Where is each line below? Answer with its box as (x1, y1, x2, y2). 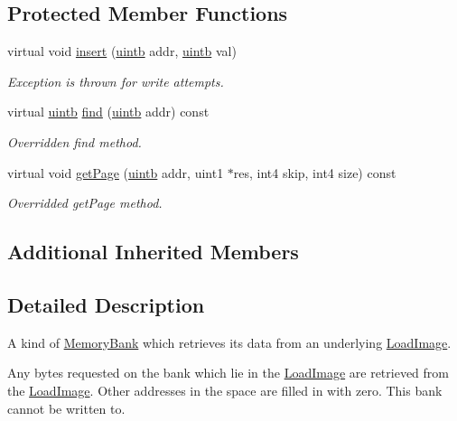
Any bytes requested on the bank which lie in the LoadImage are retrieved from (7, 363, 449, 382)
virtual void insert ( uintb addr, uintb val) (7, 42, 237, 61)
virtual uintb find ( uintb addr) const (7, 102, 210, 121)
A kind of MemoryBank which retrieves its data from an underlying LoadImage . (7, 332, 452, 351)
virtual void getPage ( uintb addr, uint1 (7, 163, 224, 182)
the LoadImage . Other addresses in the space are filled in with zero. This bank (7, 380, 443, 399)
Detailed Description (7, 290, 205, 318)
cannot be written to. (7, 398, 126, 417)
